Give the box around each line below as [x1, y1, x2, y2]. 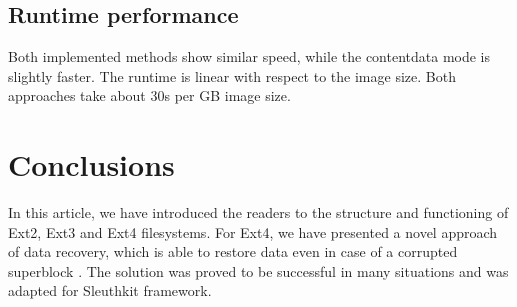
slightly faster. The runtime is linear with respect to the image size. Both [8, 65, 456, 86]
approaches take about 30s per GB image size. [8, 85, 291, 106]
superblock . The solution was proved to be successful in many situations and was [8, 260, 509, 281]
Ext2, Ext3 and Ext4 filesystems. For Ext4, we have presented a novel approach [8, 221, 498, 242]
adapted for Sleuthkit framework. [8, 280, 212, 301]
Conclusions [8, 144, 175, 185]
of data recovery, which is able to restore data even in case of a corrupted [8, 241, 458, 262]
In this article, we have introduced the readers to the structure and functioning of [8, 202, 509, 223]
